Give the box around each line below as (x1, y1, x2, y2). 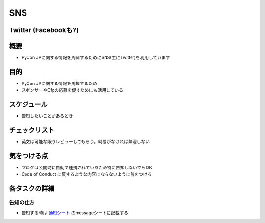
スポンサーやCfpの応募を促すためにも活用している (21, 87, 124, 93)
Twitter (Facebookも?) (9, 26, 79, 34)
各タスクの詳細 (9, 184, 54, 193)
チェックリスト (9, 126, 54, 135)
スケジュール (9, 100, 48, 109)
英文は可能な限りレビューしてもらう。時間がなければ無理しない (21, 139, 150, 145)
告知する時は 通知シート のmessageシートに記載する (21, 209, 129, 216)
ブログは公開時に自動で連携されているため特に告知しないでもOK (21, 165, 152, 170)
